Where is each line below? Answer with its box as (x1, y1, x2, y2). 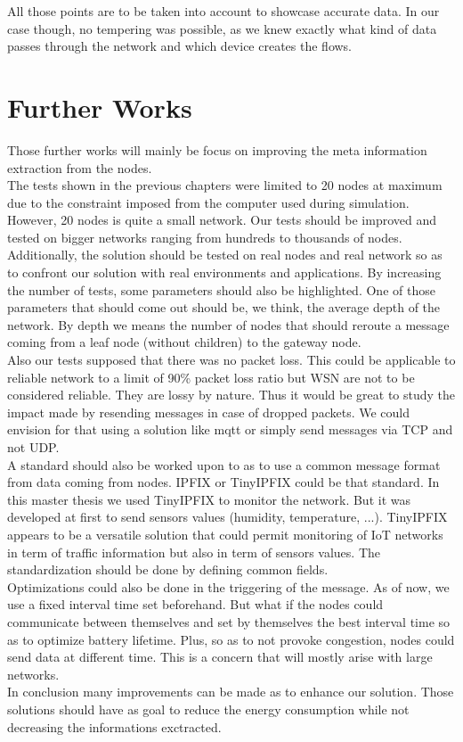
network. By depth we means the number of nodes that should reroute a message (7, 315, 450, 334)
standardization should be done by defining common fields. (7, 560, 329, 579)
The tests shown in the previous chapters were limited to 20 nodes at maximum (7, 176, 443, 194)
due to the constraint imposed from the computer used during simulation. (7, 193, 410, 211)
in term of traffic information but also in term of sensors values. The (7, 542, 381, 561)
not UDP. (7, 438, 60, 456)
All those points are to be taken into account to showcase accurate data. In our (7, 2, 440, 20)
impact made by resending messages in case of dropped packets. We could (7, 402, 410, 421)
